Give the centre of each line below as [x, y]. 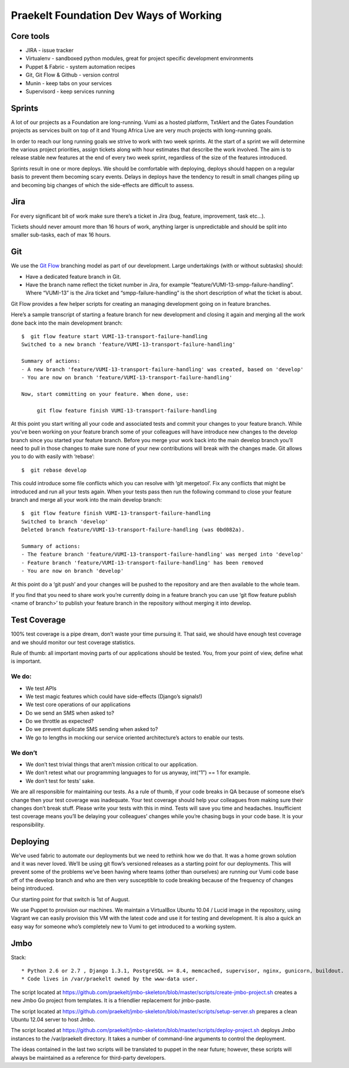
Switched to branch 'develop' [65, 521]
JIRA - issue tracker [49, 51]
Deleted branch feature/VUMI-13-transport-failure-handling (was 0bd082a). [133, 530]
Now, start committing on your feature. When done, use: [105, 394]
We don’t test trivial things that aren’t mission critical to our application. [112, 765]
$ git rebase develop [54, 470]
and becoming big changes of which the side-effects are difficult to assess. [102, 185]
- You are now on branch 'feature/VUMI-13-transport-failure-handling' [127, 377]
